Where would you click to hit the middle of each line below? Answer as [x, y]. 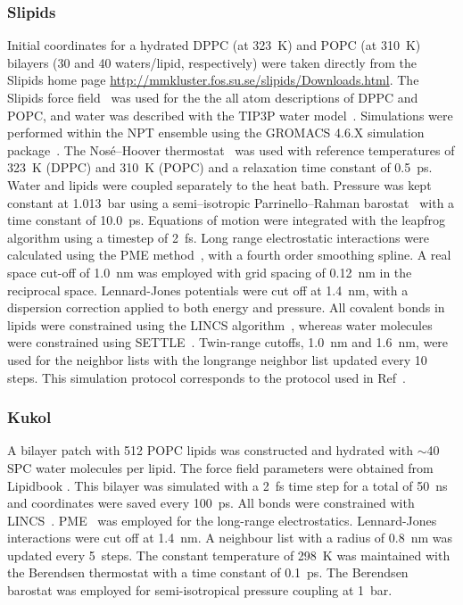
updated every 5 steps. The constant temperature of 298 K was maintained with [229, 555]
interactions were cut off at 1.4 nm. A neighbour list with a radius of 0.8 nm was [230, 538]
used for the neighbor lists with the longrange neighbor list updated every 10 [217, 359]
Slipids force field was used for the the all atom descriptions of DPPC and [213, 97]
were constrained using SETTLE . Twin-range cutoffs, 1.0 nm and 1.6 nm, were [228, 342]
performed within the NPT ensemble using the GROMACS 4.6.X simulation [216, 133]
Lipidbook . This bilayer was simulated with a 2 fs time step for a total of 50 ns [227, 485]
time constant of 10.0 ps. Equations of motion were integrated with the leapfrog [226, 220]
